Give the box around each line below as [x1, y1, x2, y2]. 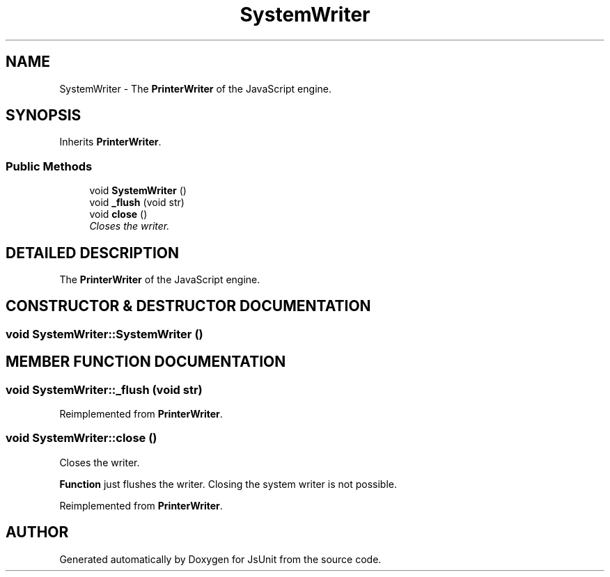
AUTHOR [6, 523, 69, 542]
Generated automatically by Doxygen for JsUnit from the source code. [59, 553, 382, 565]
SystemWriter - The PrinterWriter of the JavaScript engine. [59, 82, 331, 95]
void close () [89, 208, 148, 221]
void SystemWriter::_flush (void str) [6, 382, 203, 397]
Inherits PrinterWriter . [59, 136, 162, 148]
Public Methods [6, 159, 93, 173]
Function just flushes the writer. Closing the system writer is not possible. [59, 477, 398, 490]
